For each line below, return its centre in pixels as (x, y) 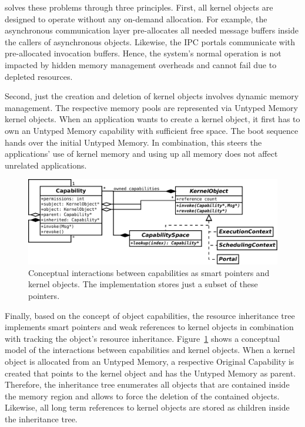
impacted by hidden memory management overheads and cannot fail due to (141, 64)
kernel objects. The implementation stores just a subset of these (143, 284)
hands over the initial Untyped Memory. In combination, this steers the (133, 142)
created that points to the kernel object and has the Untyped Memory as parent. (150, 373)
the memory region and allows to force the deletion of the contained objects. (142, 396)
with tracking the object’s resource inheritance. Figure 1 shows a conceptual (143, 338)
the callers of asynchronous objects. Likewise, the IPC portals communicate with (150, 41)
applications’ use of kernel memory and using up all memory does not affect (141, 154)
